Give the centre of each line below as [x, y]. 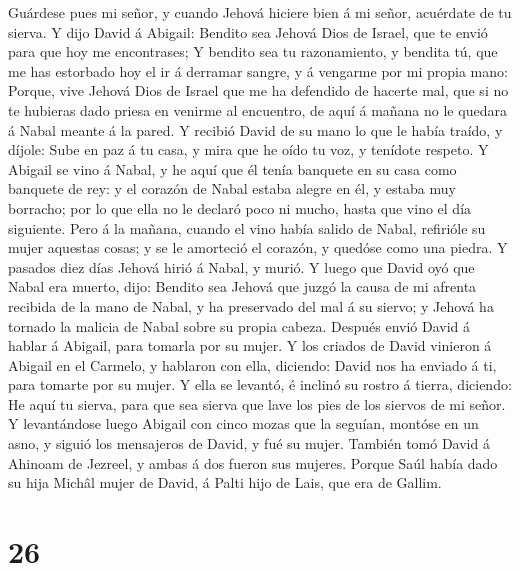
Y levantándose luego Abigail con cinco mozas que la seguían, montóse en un [243, 423]
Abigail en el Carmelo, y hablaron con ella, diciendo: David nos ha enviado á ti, [252, 364]
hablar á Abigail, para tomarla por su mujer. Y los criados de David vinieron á [250, 345]
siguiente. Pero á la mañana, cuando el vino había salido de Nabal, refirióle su [247, 227]
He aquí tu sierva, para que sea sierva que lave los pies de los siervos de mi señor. [257, 403]
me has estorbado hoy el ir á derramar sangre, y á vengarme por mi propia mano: [258, 70]
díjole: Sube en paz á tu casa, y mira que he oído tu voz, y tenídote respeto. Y [248, 149]
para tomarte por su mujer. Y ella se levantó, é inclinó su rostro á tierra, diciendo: [260, 384]
